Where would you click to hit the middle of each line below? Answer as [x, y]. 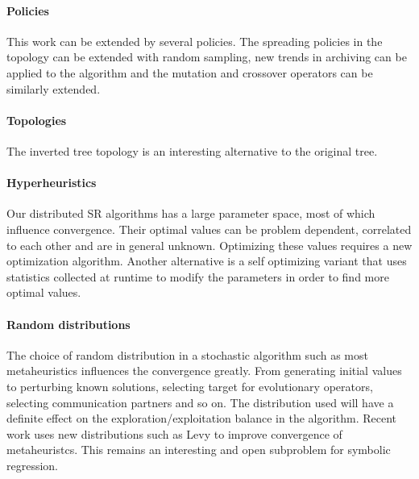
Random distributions [68, 324]
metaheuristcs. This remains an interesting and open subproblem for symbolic [199, 450]
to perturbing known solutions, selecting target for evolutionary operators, [190, 386]
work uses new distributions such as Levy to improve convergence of [174, 433]
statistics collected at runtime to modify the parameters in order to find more [198, 276]
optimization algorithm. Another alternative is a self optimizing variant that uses [207, 261]
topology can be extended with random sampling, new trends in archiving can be [207, 57]
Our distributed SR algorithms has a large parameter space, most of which [191, 213]
